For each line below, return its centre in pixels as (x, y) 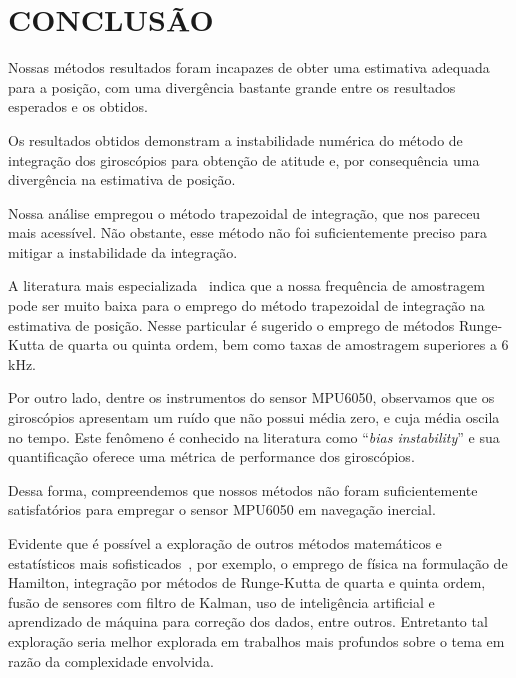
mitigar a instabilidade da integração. (123, 251)
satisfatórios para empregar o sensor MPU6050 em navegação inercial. (222, 509)
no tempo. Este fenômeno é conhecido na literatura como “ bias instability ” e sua (254, 436)
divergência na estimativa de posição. (122, 179)
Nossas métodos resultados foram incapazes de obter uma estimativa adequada (249, 67)
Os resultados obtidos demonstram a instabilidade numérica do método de (235, 139)
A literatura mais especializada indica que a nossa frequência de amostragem (246, 285)
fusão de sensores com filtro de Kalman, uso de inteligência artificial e (221, 601)
